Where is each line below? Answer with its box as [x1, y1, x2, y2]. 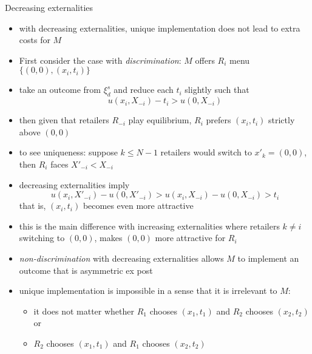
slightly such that [185, 83, 249, 96]
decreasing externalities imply [19, 178, 130, 191]
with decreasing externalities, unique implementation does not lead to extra [19, 21, 300, 34]
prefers [206, 114, 231, 126]
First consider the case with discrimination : [19, 53, 181, 66]
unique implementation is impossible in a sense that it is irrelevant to [19, 284, 277, 297]
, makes [94, 231, 123, 244]
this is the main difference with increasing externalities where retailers [19, 219, 280, 232]
